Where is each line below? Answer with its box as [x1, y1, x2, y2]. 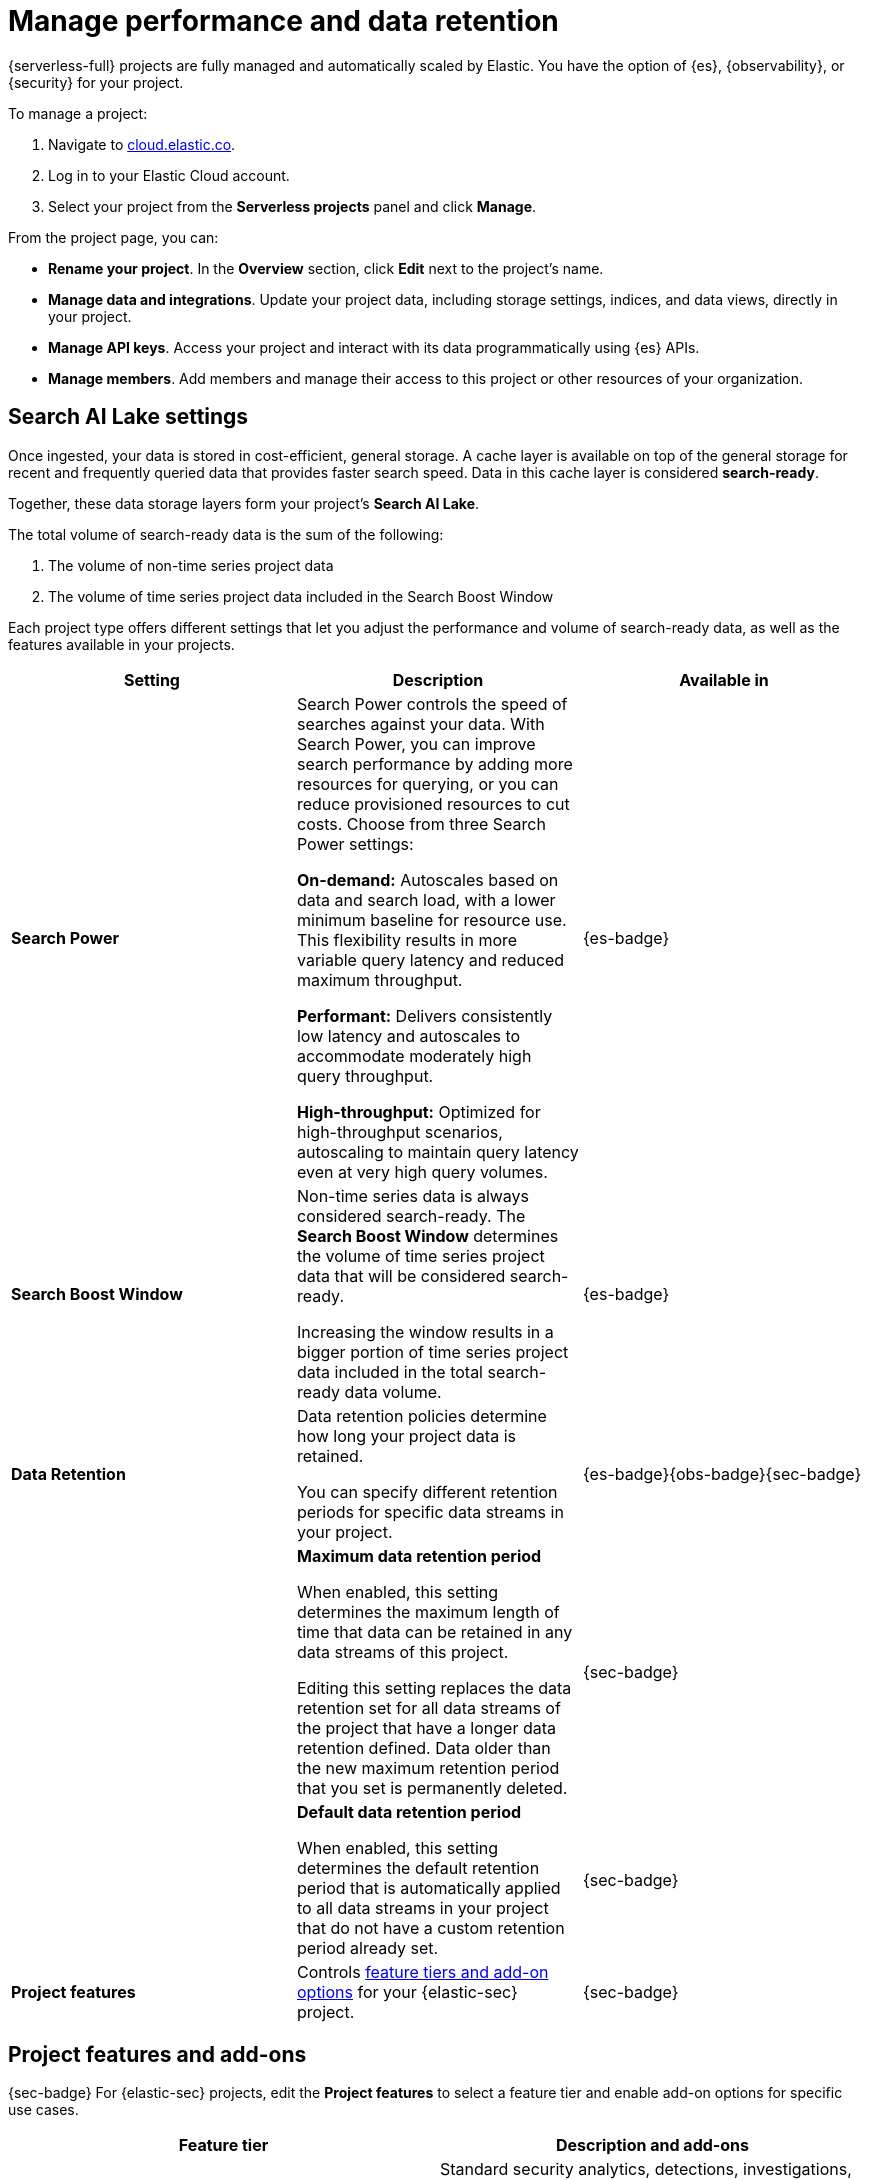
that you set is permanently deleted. [296, 1777, 568, 1798]
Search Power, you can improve [296, 733, 536, 754]
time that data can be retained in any [296, 1621, 573, 1642]
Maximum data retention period [296, 1545, 542, 1566]
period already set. [296, 1937, 439, 1958]
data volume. [344, 1381, 442, 1402]
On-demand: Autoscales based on [296, 869, 559, 890]
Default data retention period [296, 1801, 522, 1822]
